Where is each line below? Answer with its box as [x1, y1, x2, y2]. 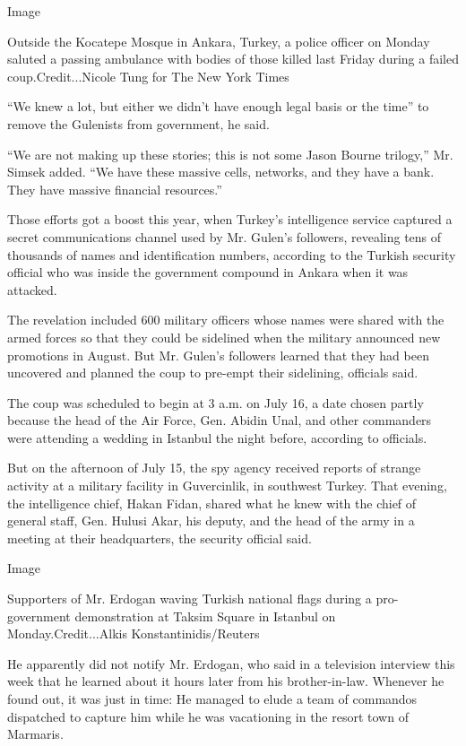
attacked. [7, 280, 57, 299]
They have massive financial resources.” [7, 179, 222, 198]
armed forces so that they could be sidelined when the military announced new [7, 327, 441, 346]
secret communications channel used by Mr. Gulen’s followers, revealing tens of [7, 227, 442, 246]
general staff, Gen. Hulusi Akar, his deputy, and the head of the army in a [7, 511, 415, 530]
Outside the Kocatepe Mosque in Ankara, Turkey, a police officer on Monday [7, 31, 430, 50]
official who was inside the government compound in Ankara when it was [7, 263, 409, 282]
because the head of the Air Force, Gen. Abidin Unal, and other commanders [7, 411, 432, 429]
